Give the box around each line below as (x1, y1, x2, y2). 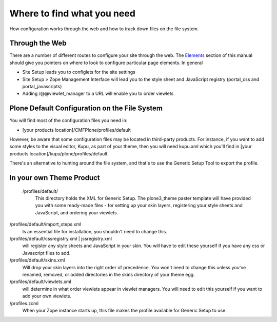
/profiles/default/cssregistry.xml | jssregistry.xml (9, 236, 112, 242)
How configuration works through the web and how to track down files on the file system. (9, 26, 199, 32)
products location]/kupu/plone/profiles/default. (9, 150, 109, 156)
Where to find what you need (9, 8, 136, 19)
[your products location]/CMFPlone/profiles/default (22, 127, 131, 133)
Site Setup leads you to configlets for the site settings (22, 69, 136, 75)
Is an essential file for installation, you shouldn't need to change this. (22, 228, 168, 234)
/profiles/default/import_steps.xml (9, 221, 82, 228)
